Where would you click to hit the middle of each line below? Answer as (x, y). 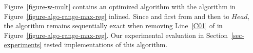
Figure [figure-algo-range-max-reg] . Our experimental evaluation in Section (116, 35)
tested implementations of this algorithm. (106, 44)
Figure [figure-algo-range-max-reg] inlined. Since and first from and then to (117, 16)
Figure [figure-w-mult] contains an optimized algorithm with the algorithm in (120, 6)
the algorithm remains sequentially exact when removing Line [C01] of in (113, 26)
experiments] (23, 44)
